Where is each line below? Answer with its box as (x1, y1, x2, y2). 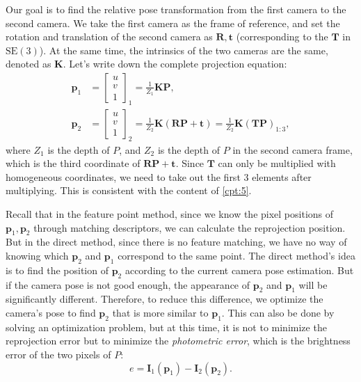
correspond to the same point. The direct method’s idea (118, 248, 355, 262)
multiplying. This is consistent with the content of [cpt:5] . (6, 183, 252, 198)
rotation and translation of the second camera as (6, 29, 213, 44)
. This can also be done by (221, 305, 335, 319)
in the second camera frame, (232, 142, 353, 157)
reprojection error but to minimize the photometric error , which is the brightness (6, 333, 351, 348)
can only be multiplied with (218, 156, 336, 170)
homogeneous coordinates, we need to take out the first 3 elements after (6, 169, 312, 184)
